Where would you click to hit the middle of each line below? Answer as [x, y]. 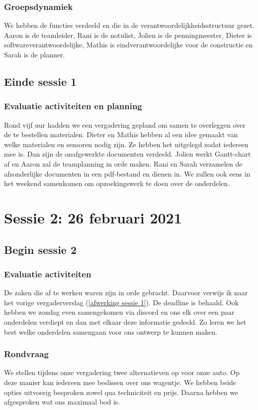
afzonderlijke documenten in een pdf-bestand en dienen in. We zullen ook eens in [127, 173]
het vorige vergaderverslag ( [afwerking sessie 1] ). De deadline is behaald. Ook [122, 302]
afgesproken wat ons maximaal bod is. [62, 402]
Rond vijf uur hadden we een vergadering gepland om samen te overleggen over [125, 124]
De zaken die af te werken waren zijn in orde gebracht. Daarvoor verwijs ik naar [126, 293]
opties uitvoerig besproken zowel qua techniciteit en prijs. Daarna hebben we [121, 392]
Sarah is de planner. [35, 54]
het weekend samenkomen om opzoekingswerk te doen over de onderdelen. [117, 183]
